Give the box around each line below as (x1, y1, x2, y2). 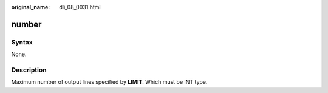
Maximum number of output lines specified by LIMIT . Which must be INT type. (11, 78, 208, 86)
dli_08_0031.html (59, 4, 101, 10)
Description (11, 66, 47, 74)
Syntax (11, 38, 33, 46)
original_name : (11, 4, 50, 10)
